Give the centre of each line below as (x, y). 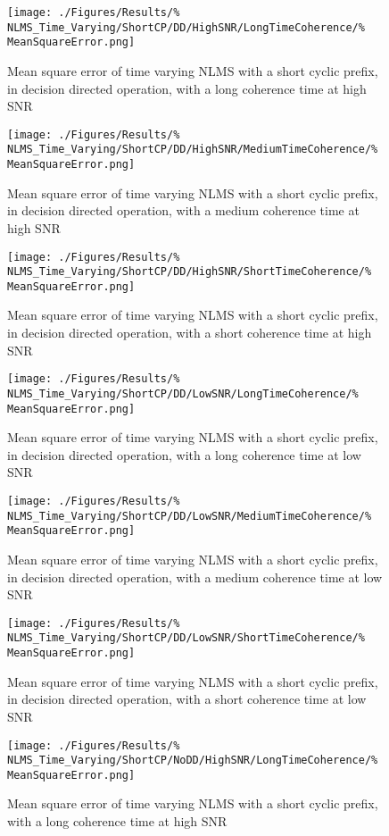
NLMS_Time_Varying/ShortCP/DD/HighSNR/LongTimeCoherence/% (186, 27)
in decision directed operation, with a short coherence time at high (190, 333)
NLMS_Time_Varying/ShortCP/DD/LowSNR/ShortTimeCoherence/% (186, 638)
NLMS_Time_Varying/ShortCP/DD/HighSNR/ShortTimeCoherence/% (190, 272)
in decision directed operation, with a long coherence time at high (187, 88)
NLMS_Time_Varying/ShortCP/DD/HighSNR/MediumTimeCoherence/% (193, 150)
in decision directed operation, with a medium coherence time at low (195, 577)
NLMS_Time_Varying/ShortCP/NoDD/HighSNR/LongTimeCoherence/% (193, 761)
